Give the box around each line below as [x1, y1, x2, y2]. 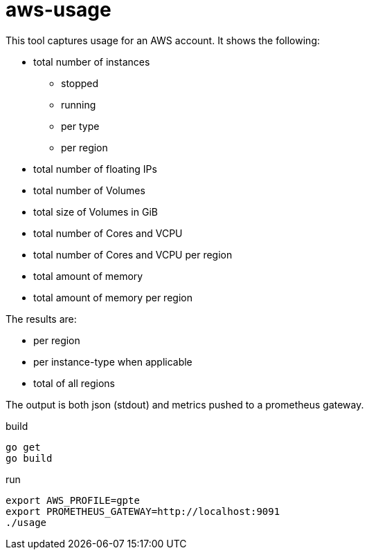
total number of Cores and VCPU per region [33, 248, 233, 261]
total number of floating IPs [33, 162, 157, 175]
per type [61, 120, 100, 132]
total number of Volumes [33, 184, 145, 196]
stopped [61, 77, 99, 89]
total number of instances [33, 55, 150, 68]
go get [6, 441, 41, 453]
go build [6, 452, 53, 464]
